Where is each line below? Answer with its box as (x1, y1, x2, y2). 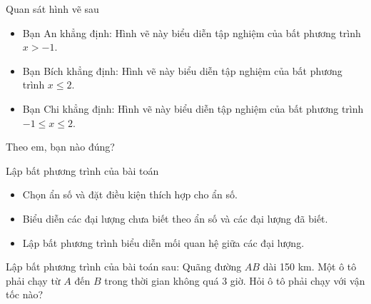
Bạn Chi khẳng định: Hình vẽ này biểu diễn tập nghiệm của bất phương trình (22, 101, 364, 116)
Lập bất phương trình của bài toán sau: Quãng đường (6, 259, 242, 274)
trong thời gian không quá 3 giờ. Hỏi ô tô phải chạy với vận (104, 273, 365, 288)
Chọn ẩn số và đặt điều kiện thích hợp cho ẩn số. (22, 187, 238, 202)
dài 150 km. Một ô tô (263, 259, 357, 274)
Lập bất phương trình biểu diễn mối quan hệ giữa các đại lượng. (22, 235, 305, 250)
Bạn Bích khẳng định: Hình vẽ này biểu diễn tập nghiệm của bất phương (22, 63, 342, 78)
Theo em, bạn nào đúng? (6, 139, 115, 154)
